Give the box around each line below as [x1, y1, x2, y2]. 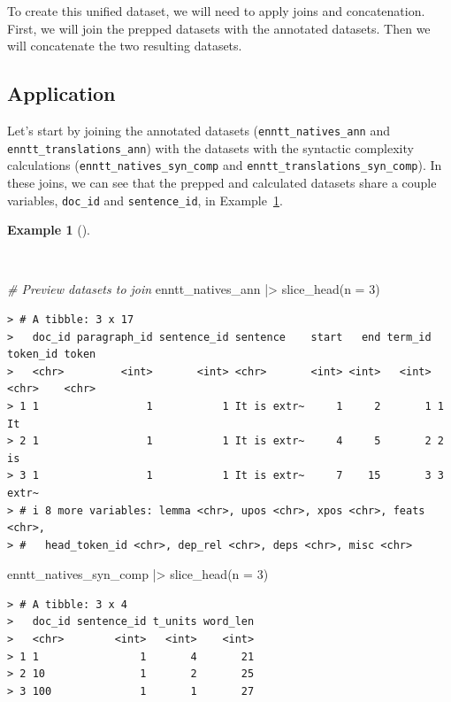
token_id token [7, 348, 96, 361]
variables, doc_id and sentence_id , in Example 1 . [7, 190, 283, 209]
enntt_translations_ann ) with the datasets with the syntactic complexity [7, 138, 414, 157]
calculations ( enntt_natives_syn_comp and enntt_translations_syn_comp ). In [7, 156, 442, 174]
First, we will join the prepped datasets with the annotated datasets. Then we [7, 19, 431, 37]
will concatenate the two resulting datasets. [7, 36, 242, 55]
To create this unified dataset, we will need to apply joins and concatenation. [7, 2, 425, 19]
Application [7, 80, 116, 107]
